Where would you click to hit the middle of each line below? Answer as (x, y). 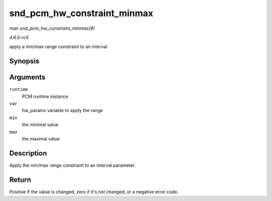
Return (20, 180)
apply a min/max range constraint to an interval (58, 47)
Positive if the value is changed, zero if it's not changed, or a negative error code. (94, 191)
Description (28, 153)
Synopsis (24, 61)
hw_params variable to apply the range (62, 111)
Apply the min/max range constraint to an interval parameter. (73, 165)
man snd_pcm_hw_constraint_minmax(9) (52, 28)
